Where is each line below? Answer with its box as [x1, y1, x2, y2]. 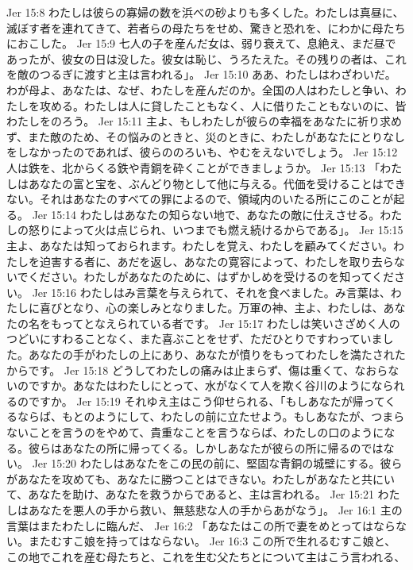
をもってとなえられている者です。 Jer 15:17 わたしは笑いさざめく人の [39, 314, 400, 331]
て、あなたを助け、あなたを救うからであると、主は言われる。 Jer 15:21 [6, 486, 374, 503]
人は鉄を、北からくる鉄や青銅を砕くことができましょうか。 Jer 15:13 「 [6, 159, 380, 175]
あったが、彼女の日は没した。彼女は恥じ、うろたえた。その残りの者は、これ [6, 50, 407, 67]
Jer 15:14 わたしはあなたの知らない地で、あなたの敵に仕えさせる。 [32, 206, 380, 222]
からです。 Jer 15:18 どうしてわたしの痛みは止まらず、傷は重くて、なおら [6, 361, 388, 378]
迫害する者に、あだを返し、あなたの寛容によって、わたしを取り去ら [39, 252, 394, 269]
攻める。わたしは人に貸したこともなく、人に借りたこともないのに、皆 [39, 97, 407, 114]
